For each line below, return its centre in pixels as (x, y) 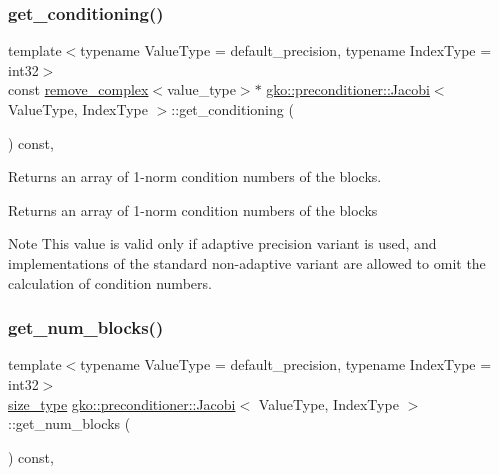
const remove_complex (78, 89)
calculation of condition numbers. (110, 282)
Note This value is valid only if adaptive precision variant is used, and (222, 243)
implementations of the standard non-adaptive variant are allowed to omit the (247, 262)
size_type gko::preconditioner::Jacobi (122, 403)
